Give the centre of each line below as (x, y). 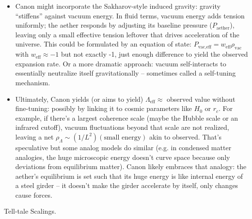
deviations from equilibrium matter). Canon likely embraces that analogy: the (131, 166)
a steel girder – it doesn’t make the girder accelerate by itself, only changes (127, 185)
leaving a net (34, 136)
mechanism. (33, 82)
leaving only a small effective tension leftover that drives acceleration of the (127, 34)
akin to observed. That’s (185, 136)
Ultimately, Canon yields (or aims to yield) (79, 99)
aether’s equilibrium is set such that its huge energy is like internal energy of (129, 176)
